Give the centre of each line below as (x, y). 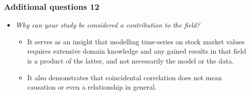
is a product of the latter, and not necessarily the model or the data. (130, 61)
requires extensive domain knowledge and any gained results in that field (137, 51)
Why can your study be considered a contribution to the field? (108, 25)
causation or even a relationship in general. (92, 87)
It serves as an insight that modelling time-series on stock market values (136, 41)
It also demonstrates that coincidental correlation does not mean (125, 77)
